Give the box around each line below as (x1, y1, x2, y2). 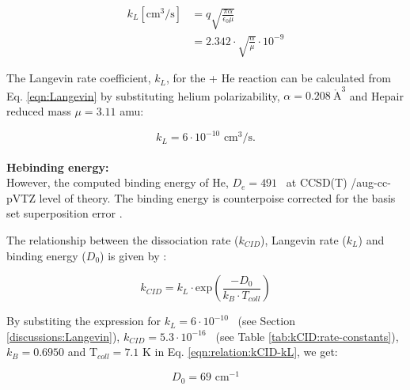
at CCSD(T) (286, 174, 347, 191)
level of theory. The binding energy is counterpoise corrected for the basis (39, 189, 396, 206)
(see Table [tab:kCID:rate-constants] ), (215, 328, 399, 344)
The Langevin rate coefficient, (6, 70, 151, 86)
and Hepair (349, 87, 404, 104)
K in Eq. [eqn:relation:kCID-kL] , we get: (142, 343, 338, 360)
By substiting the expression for (6, 312, 161, 329)
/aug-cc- (351, 174, 391, 191)
